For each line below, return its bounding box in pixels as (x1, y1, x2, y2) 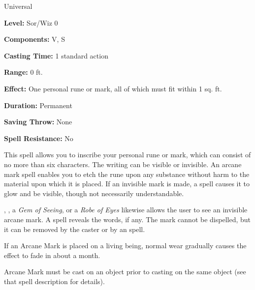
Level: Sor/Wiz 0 (4, 17, 58, 28)
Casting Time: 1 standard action (4, 50, 108, 60)
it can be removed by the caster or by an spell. (4, 224, 145, 234)
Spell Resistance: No (4, 133, 73, 143)
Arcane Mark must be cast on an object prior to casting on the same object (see (4, 266, 246, 277)
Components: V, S (4, 34, 65, 44)
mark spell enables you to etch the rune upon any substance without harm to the (4, 169, 250, 179)
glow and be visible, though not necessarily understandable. (4, 188, 184, 198)
